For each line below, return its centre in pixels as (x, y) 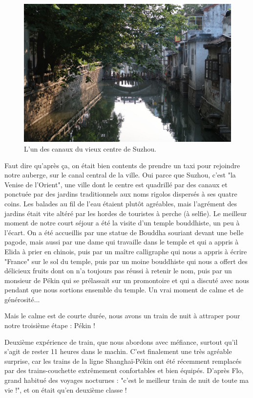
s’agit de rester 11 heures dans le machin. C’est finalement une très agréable (118, 351)
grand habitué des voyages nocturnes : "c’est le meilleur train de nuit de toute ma (126, 380)
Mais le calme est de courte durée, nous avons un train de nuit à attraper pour (122, 316)
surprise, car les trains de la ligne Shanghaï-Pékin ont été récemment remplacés (123, 361)
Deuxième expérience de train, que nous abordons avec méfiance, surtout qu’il (121, 342)
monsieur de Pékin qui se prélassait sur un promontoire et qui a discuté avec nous (127, 280)
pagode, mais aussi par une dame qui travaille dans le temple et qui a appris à (122, 242)
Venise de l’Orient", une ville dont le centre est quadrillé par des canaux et (116, 184)
